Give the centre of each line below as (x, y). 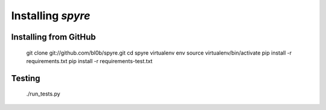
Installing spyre (51, 16)
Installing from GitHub (53, 37)
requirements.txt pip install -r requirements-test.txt (89, 61)
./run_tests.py (43, 94)
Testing (26, 78)
